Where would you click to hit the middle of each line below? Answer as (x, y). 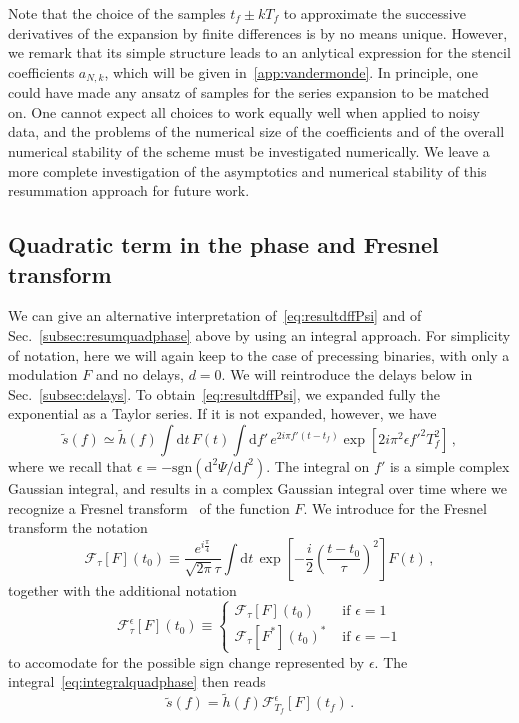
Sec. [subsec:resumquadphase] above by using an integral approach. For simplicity (259, 334)
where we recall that (70, 465)
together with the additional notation (122, 589)
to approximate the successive (374, 13)
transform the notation (78, 527)
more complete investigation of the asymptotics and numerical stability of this (247, 170)
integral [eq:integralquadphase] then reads (137, 681)
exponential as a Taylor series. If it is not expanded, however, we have (222, 413)
